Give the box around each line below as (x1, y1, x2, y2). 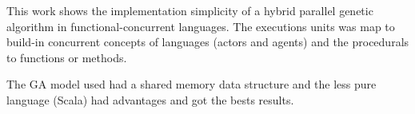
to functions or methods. (6, 49, 127, 65)
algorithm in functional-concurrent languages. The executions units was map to (6, 18, 395, 34)
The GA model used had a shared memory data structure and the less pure (6, 76, 377, 92)
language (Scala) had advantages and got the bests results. (6, 91, 294, 108)
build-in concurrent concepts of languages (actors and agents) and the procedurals (6, 33, 409, 50)
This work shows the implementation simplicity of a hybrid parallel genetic (6, 2, 373, 18)
